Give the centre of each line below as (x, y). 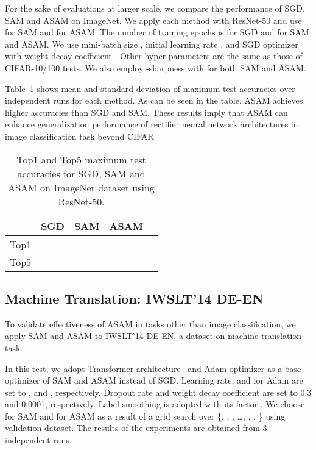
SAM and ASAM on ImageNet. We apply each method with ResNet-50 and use (153, 20)
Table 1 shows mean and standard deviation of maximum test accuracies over (150, 88)
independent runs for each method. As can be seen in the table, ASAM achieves (154, 100)
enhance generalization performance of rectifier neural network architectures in (152, 124)
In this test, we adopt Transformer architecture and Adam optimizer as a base (153, 368)
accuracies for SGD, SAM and (81, 173)
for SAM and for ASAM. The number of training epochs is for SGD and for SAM (157, 32)
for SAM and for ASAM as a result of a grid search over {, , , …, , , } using (145, 416)
